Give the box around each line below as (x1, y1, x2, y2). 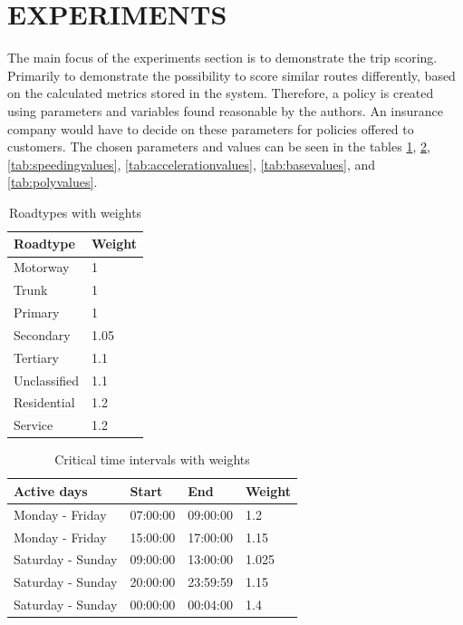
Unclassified (14, 370, 80, 389)
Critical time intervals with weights (54, 450, 250, 469)
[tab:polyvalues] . (7, 172, 98, 191)
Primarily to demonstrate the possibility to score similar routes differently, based (7, 65, 456, 84)
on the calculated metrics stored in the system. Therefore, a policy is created (7, 83, 434, 103)
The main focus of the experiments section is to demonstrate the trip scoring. (7, 48, 438, 67)
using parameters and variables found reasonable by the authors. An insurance (7, 101, 444, 120)
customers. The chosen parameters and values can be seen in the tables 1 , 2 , (7, 137, 430, 156)
